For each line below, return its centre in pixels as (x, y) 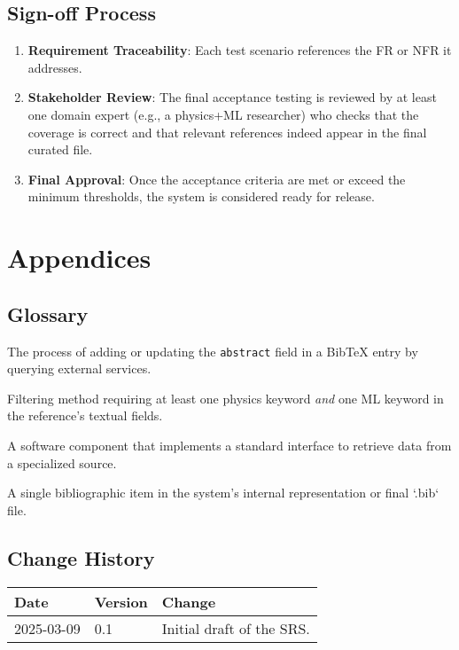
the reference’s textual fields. (85, 415)
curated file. (60, 149)
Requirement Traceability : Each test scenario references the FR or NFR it (240, 50)
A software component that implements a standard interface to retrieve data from (229, 445)
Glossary (48, 313)
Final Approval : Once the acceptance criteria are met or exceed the (217, 179)
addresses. (55, 67)
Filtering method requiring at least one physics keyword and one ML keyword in (226, 398)
